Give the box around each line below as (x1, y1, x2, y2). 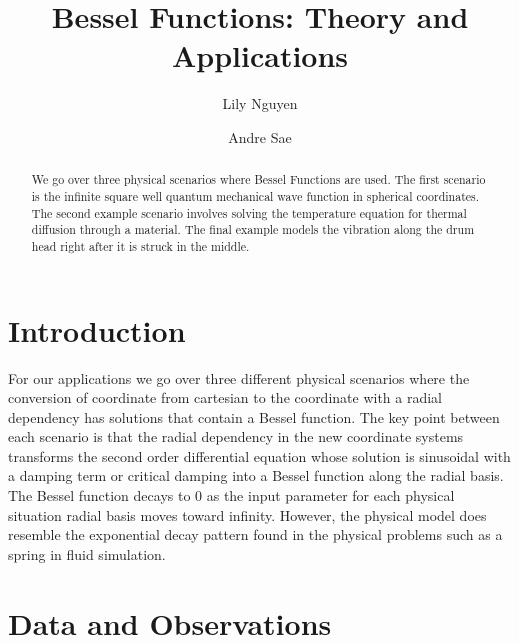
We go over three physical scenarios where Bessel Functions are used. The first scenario (31, 171, 486, 188)
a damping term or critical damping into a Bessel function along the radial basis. (8, 465, 504, 486)
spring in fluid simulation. (8, 543, 166, 564)
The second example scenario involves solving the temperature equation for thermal (31, 204, 467, 221)
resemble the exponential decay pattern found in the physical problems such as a (8, 524, 503, 545)
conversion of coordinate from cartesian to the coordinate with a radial (8, 387, 443, 408)
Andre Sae (228, 126, 292, 147)
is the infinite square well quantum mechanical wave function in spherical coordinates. (31, 187, 480, 204)
